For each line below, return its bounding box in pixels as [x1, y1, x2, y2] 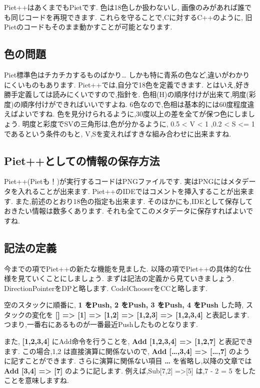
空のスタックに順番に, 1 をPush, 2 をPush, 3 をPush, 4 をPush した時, [4, 299, 244, 310]
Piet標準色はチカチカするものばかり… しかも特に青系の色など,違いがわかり [4, 69, 250, 79]
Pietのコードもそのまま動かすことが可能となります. [4, 21, 172, 32]
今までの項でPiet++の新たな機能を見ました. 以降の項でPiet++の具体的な [4, 263, 244, 273]
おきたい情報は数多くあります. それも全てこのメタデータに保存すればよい [4, 205, 246, 216]
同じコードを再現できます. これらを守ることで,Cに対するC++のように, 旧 [10, 11, 252, 22]
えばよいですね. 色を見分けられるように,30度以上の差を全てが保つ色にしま [4, 108, 248, 119]
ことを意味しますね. [4, 375, 69, 385]
